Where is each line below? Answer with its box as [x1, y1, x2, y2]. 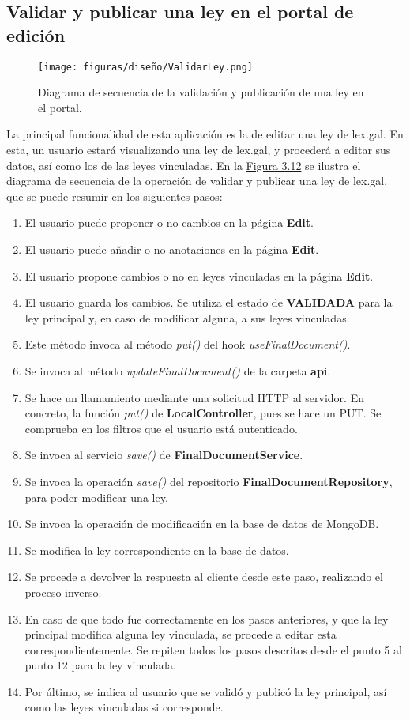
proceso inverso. [24, 583, 102, 600]
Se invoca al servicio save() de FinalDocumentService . [24, 447, 303, 463]
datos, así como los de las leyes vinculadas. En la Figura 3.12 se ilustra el [6, 156, 361, 173]
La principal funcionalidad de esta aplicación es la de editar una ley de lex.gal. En [6, 126, 404, 142]
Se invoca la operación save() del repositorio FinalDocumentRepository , [24, 473, 393, 489]
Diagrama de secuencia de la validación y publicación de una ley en [38, 84, 364, 100]
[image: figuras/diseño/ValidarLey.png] [38, 61, 254, 73]
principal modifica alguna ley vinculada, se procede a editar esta [24, 626, 337, 643]
